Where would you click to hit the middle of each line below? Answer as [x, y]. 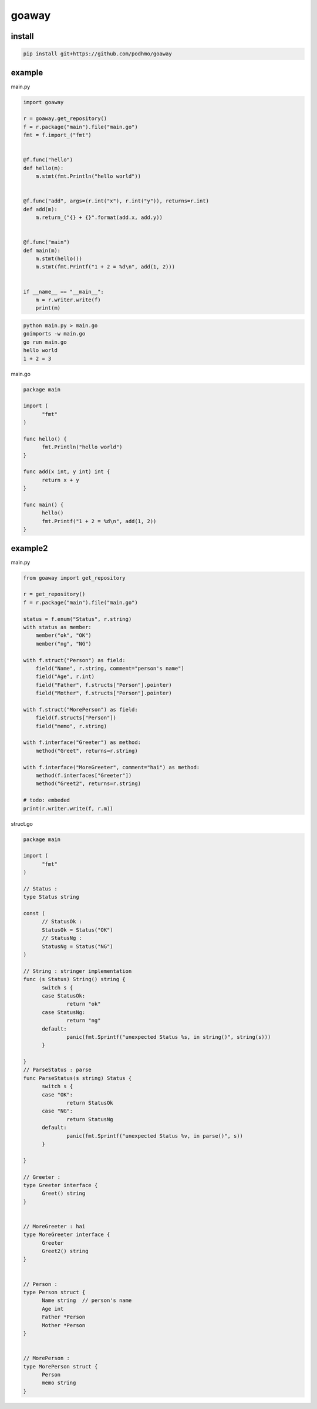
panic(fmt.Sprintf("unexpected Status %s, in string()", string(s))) [169, 1037]
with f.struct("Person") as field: [74, 660]
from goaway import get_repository [74, 578]
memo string [59, 1383]
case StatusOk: [64, 996]
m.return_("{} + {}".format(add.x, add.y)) [99, 217]
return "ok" [84, 1004]
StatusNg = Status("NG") [78, 946]
